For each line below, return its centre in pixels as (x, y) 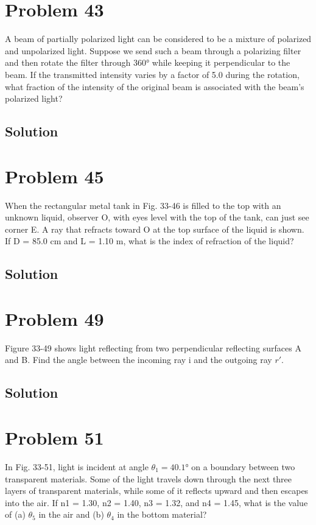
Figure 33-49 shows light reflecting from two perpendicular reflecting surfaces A (153, 347)
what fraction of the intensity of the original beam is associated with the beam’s (155, 86)
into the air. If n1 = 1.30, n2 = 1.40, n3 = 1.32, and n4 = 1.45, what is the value (156, 502)
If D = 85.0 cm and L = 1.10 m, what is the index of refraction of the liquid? (149, 241)
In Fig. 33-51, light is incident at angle (77, 466)
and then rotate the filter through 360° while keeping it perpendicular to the (148, 62)
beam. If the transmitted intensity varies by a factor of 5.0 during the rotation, (152, 74)
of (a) (15, 514)
